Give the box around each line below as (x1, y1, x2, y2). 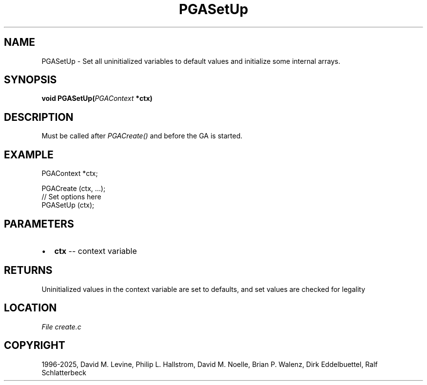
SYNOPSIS (4, 74, 57, 86)
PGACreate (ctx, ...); (41, 184, 106, 193)
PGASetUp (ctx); (41, 201, 95, 210)
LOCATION (4, 302, 57, 314)
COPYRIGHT (4, 339, 65, 352)
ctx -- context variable (54, 246, 137, 256)
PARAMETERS (4, 217, 74, 230)
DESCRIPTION (4, 111, 74, 123)
